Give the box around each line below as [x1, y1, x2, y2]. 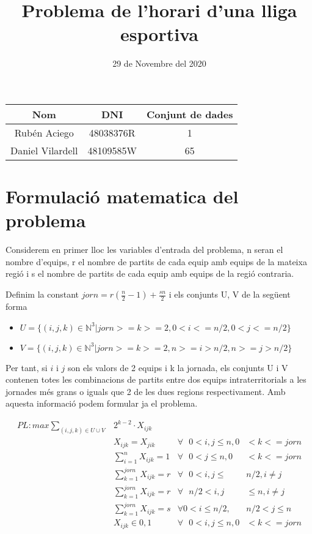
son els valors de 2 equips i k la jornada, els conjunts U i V [67, 361, 288, 374]
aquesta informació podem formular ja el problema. [5, 397, 198, 410]
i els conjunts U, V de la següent [169, 288, 291, 300]
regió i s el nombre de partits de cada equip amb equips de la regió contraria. [5, 267, 294, 280]
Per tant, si [5, 361, 48, 374]
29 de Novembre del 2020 [112, 57, 206, 70]
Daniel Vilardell [10, 143, 78, 157]
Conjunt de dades [146, 107, 233, 121]
